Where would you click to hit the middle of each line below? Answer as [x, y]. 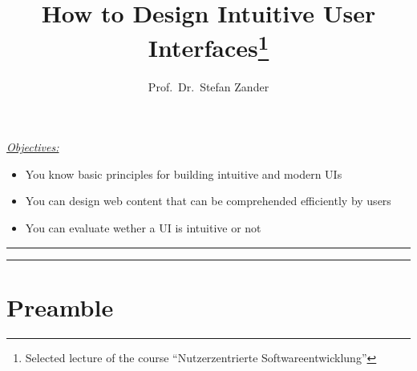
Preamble [60, 306]
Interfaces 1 [208, 46]
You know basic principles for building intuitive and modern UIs [184, 173]
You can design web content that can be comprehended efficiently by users [208, 201]
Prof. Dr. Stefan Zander [208, 86]
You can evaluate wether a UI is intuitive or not [143, 228]
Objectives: [33, 147]
